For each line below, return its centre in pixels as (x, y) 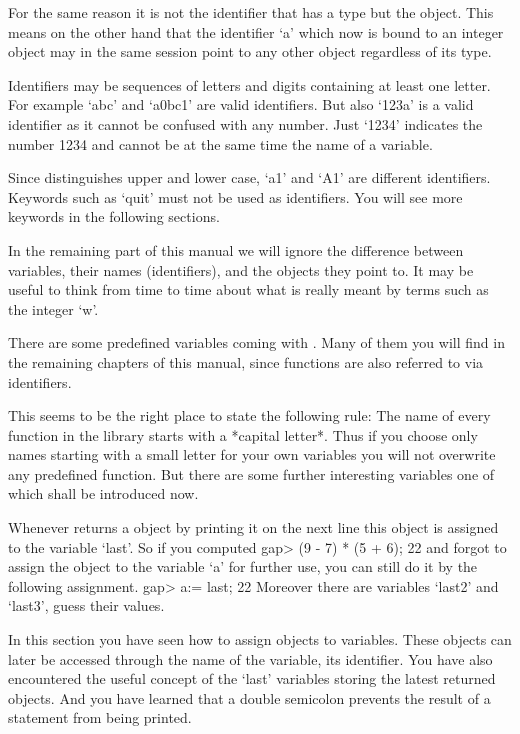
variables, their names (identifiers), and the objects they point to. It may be (241, 269)
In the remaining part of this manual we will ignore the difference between (236, 249)
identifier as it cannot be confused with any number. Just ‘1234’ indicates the (245, 123)
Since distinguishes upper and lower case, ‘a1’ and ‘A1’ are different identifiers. (249, 177)
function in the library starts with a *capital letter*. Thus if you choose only (243, 434)
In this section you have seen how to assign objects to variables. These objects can (260, 639)
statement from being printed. (100, 717)
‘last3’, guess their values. (86, 605)
